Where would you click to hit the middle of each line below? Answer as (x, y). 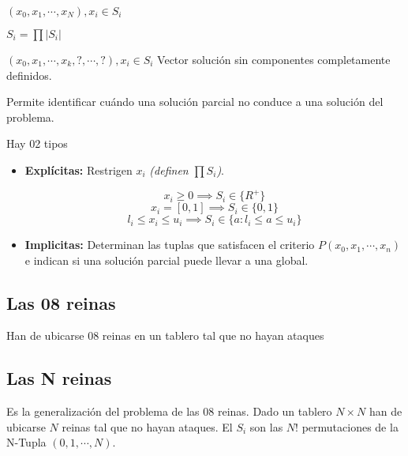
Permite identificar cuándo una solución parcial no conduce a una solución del (195, 102)
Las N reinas (59, 378)
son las (266, 426)
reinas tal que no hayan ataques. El (147, 426)
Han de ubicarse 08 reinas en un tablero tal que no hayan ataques (165, 335)
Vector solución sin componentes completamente (274, 59)
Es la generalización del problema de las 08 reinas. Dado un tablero (169, 411)
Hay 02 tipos (37, 143)
